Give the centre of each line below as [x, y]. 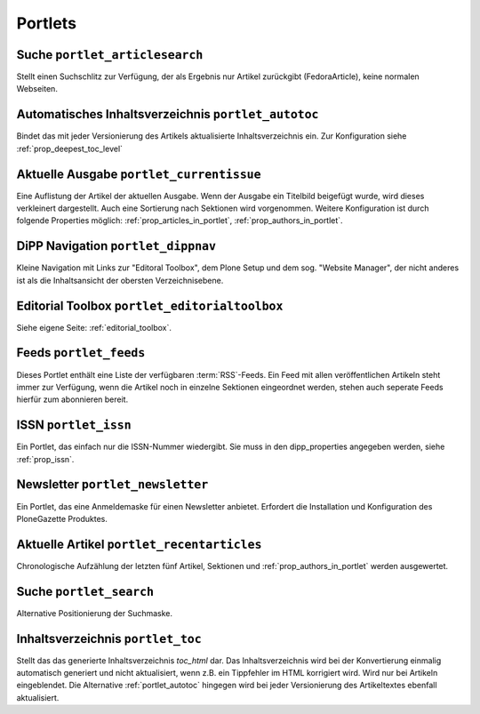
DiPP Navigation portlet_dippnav [116, 246]
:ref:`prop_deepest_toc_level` [70, 148]
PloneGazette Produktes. [62, 518]
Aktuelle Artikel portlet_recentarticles [139, 544]
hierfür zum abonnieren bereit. [72, 399]
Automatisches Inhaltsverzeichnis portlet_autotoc [168, 114]
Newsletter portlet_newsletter [112, 485]
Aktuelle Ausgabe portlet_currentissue [139, 174]
